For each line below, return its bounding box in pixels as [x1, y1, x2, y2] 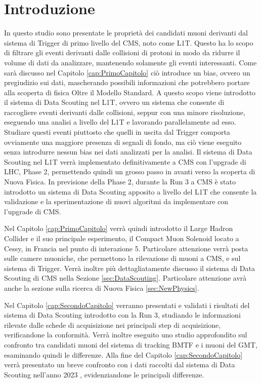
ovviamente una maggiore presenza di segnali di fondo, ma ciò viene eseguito [4, 136, 242, 147]
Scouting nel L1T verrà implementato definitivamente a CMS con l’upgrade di [4, 156, 246, 167]
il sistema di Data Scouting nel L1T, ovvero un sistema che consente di [4, 97, 225, 107]
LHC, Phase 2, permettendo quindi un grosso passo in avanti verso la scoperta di [4, 166, 255, 177]
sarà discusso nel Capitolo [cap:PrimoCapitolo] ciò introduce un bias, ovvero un [4, 67, 250, 78]
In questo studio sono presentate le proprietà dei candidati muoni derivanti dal [4, 27, 248, 38]
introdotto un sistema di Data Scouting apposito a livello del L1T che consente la [4, 186, 257, 197]
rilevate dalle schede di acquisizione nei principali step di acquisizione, [4, 319, 221, 330]
